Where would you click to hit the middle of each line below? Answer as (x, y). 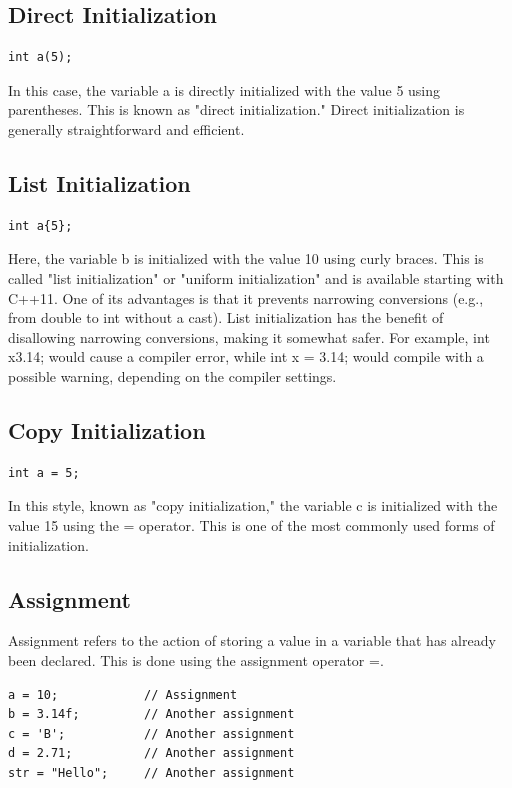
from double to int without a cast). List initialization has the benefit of (226, 317)
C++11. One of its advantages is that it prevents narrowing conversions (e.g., (246, 297)
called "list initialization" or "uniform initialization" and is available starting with (256, 277)
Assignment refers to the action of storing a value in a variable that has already (252, 640)
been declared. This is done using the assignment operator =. (196, 659)
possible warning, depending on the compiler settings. (172, 375)
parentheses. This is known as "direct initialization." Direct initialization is (236, 109)
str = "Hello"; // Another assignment (151, 772)
